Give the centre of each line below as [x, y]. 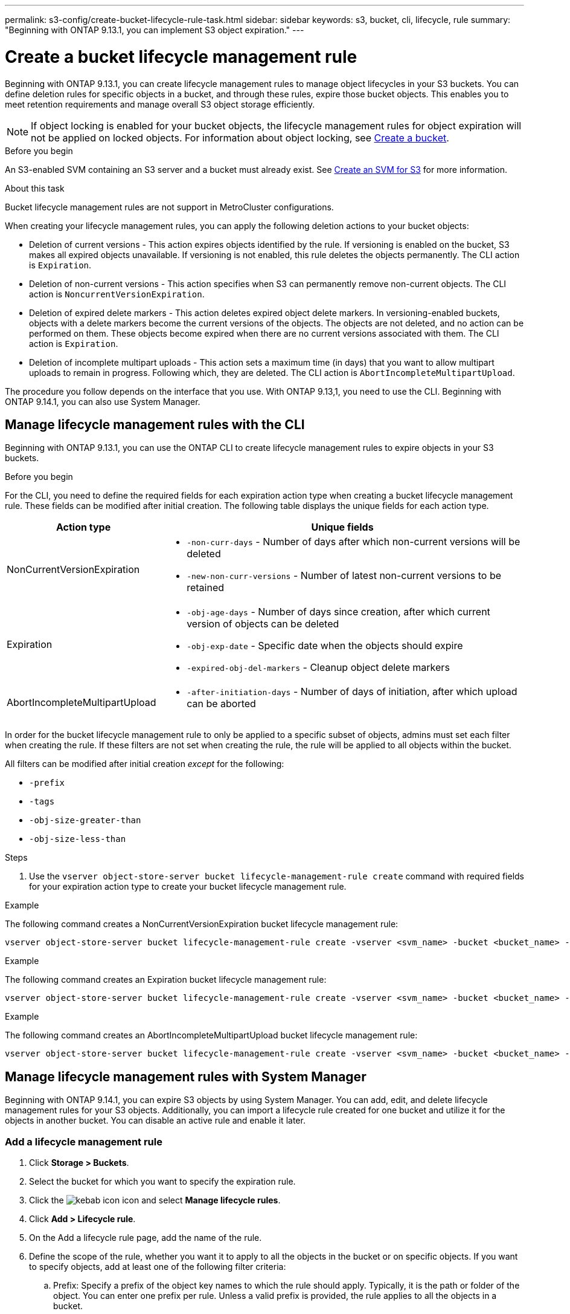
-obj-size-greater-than [85, 820]
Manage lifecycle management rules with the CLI [155, 424]
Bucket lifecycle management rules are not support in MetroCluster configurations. [169, 207]
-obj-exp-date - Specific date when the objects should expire [325, 646]
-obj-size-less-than [78, 839]
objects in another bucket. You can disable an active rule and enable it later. [155, 1121]
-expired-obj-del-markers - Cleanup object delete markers [318, 668]
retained [206, 588]
